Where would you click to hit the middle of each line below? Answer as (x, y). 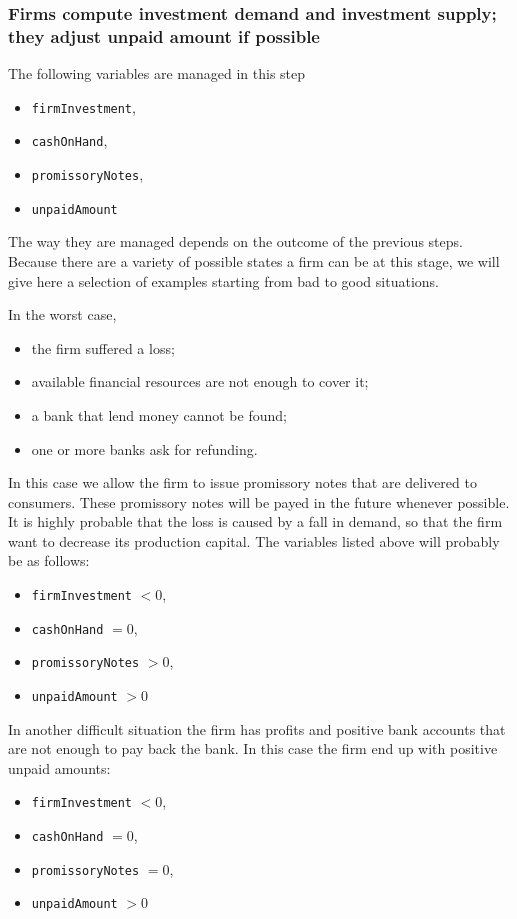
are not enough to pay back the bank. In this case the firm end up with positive (253, 748)
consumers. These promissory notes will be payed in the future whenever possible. (259, 501)
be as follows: (49, 560)
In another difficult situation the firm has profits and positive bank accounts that (257, 728)
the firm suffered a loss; (103, 347)
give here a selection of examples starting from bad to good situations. (223, 280)
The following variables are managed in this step (157, 73)
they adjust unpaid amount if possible (164, 35)
